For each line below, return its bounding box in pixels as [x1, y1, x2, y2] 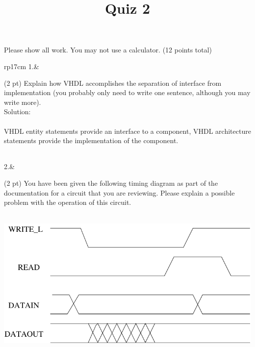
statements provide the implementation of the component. [4, 135, 178, 146]
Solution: [4, 106, 31, 117]
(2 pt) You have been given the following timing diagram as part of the [4, 177, 218, 188]
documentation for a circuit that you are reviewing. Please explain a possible [4, 187, 235, 198]
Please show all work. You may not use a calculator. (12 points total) [4, 45, 212, 55]
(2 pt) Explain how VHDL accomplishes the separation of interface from [4, 77, 222, 88]
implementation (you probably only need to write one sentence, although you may [4, 87, 251, 98]
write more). [4, 97, 41, 107]
